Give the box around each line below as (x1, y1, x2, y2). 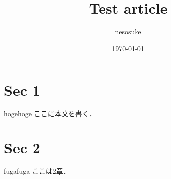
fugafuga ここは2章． (4, 165, 70, 176)
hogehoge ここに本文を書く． (4, 108, 96, 119)
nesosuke (115, 26, 141, 37)
